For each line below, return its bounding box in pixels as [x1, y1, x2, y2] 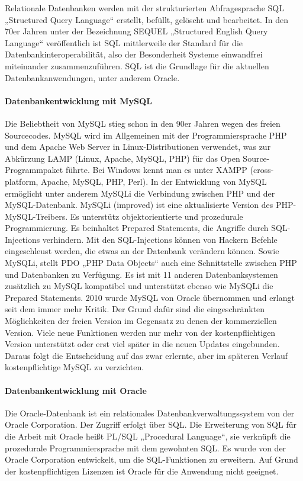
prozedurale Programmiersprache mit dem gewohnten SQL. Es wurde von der [5, 441, 286, 454]
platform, [5, 175, 38, 187]
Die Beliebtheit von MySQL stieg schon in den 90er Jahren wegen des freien [5, 117, 281, 129]
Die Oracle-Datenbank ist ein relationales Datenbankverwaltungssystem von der [5, 406, 295, 419]
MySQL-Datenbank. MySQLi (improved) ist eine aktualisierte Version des [5, 198, 273, 211]
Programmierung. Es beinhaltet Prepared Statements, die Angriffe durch [5, 222, 269, 234]
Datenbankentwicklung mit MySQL [5, 94, 152, 107]
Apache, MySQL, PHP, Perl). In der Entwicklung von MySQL [41, 175, 267, 187]
